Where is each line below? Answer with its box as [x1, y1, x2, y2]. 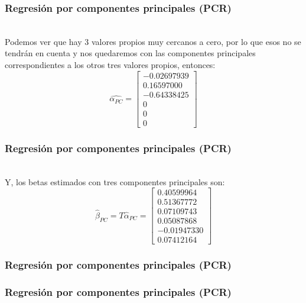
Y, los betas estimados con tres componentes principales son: [5, 175, 225, 188]
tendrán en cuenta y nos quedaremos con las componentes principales [5, 47, 256, 59]
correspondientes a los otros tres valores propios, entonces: [5, 59, 216, 70]
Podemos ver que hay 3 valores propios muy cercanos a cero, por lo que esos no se [5, 35, 301, 47]
